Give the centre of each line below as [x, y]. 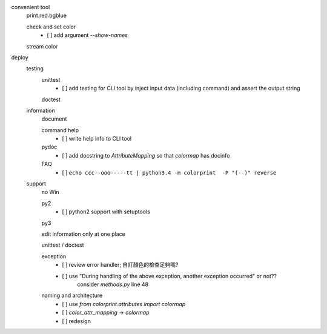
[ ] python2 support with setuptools [106, 212]
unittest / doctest [63, 245]
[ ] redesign [76, 321]
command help [60, 130]
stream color [42, 46]
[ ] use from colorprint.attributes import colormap [124, 304]
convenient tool [31, 7]
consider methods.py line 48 [113, 284]
